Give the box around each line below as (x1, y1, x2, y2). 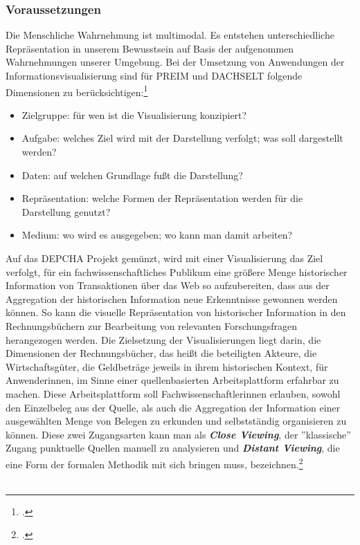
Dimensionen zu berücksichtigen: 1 (6, 82, 148, 99)
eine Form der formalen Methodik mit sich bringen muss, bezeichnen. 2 (6, 454, 303, 471)
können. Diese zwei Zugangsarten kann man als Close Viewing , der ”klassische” (6, 427, 351, 441)
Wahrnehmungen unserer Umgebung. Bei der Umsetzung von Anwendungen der (6, 55, 345, 69)
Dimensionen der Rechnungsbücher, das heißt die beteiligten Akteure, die (6, 346, 317, 360)
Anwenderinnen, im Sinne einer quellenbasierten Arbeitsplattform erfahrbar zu (6, 373, 339, 387)
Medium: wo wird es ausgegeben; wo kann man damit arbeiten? (21, 228, 293, 242)
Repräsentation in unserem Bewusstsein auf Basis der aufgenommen (6, 41, 294, 55)
